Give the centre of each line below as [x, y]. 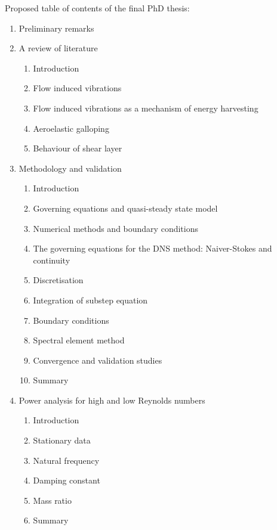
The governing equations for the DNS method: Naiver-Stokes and [153, 248]
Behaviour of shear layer [78, 148]
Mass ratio [52, 500]
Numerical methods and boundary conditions [116, 228]
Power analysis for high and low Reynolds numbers [112, 400]
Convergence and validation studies [98, 360]
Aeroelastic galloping [71, 128]
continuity [52, 260]
